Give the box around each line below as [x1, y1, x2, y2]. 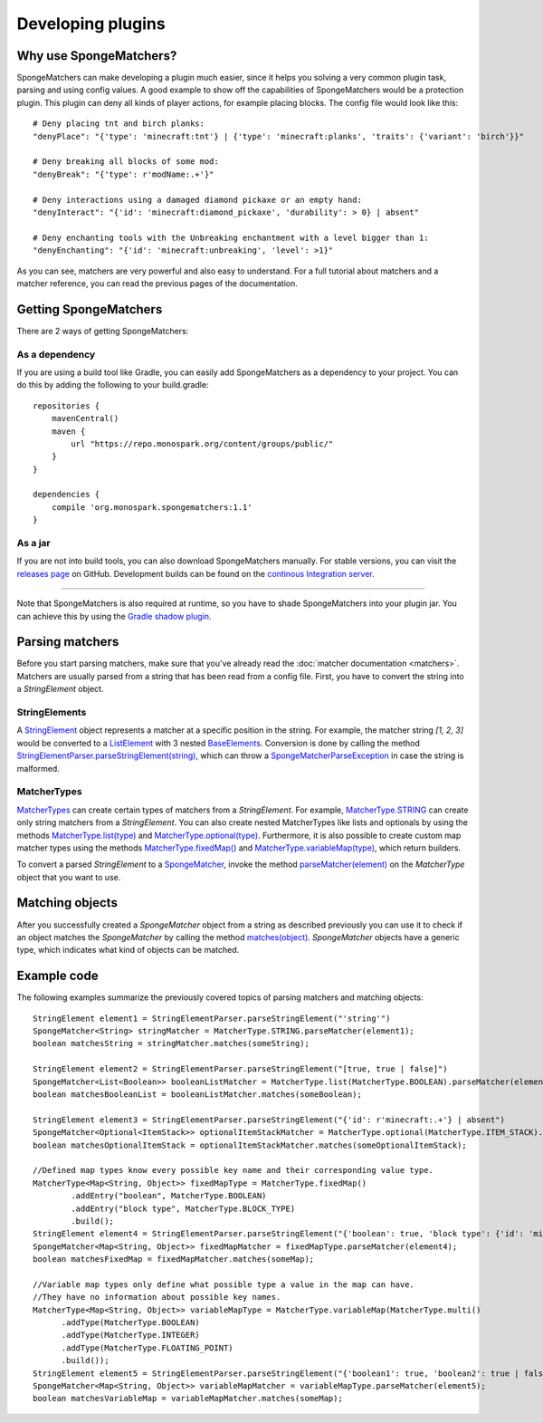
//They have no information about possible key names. [33, 1292, 281, 1303]
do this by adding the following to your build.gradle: [16, 380, 209, 390]
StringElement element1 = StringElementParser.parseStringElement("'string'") [33, 1013, 391, 1024]
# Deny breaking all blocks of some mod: [33, 157, 219, 167]
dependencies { [33, 489, 100, 500]
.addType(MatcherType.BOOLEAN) [61, 1318, 201, 1328]
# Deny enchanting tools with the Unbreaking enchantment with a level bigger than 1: [33, 232, 429, 243]
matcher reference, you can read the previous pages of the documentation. [16, 277, 299, 289]
